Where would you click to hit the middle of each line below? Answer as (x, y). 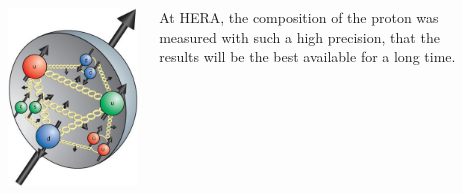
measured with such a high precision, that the (299, 36)
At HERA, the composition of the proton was (299, 17)
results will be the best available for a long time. (307, 56)
